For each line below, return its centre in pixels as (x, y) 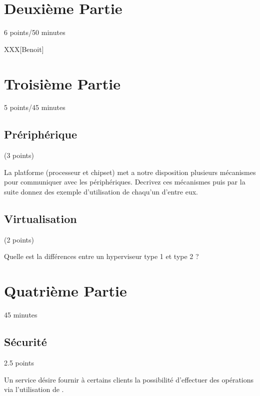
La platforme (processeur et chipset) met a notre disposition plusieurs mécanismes (130, 172)
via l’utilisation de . (34, 389)
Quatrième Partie (65, 291)
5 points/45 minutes (35, 107)
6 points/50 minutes (35, 32)
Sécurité (25, 342)
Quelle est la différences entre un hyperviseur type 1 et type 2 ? (101, 256)
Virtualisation (40, 218)
